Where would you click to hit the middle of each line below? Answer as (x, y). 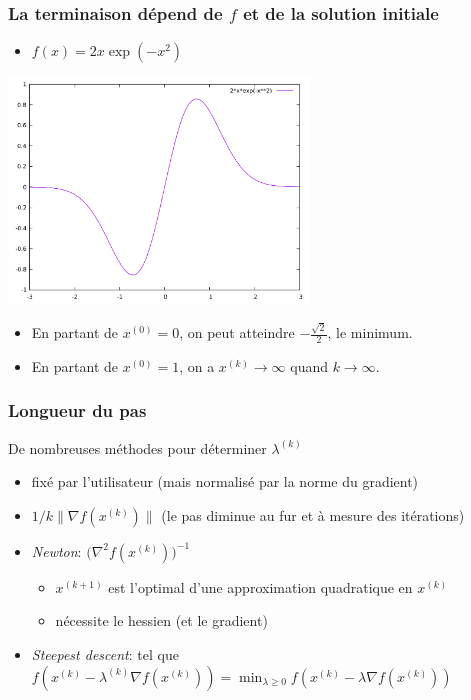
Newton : (56, 550)
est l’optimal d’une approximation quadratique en (260, 586)
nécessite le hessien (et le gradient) (161, 620)
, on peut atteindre (237, 332)
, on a (197, 365)
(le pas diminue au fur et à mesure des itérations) (313, 514)
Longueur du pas (77, 410)
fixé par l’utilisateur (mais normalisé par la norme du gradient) (225, 481)
